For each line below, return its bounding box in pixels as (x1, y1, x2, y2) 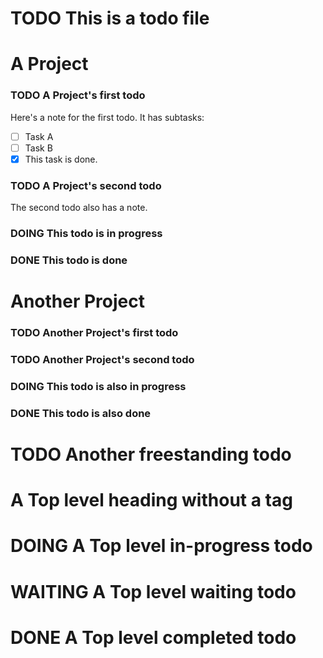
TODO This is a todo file (10, 7, 210, 30)
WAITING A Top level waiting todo (10, 580, 297, 603)
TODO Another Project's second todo (10, 353, 195, 367)
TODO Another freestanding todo (10, 443, 292, 466)
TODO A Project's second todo (10, 178, 162, 192)
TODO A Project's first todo (10, 88, 146, 102)
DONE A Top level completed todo (10, 626, 297, 649)
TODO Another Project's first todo (10, 326, 179, 340)
